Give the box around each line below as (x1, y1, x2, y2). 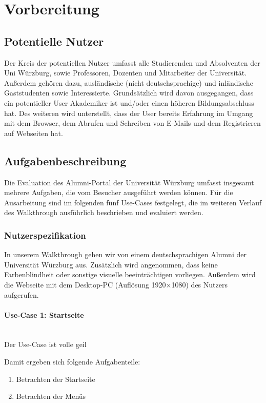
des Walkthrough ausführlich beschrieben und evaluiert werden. (4, 207, 203, 218)
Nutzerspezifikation (4, 228, 86, 241)
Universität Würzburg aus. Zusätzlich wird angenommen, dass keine (4, 259, 218, 270)
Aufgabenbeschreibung (4, 152, 127, 168)
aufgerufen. (4, 289, 39, 300)
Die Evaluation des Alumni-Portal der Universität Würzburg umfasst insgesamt (4, 177, 254, 187)
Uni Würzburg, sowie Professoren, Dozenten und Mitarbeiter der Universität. (4, 67, 247, 78)
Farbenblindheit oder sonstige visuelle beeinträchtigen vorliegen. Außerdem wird (4, 269, 256, 280)
